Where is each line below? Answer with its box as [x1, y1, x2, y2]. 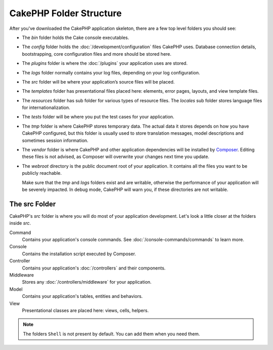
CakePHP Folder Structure [9, 8, 122, 19]
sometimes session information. [22, 137, 88, 143]
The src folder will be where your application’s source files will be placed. [22, 79, 175, 85]
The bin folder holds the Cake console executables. [22, 34, 129, 41]
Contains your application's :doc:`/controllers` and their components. [22, 265, 166, 271]
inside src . [9, 220, 31, 226]
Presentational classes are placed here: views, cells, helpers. [22, 307, 149, 314]
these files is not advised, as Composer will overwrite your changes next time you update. [22, 153, 210, 160]
